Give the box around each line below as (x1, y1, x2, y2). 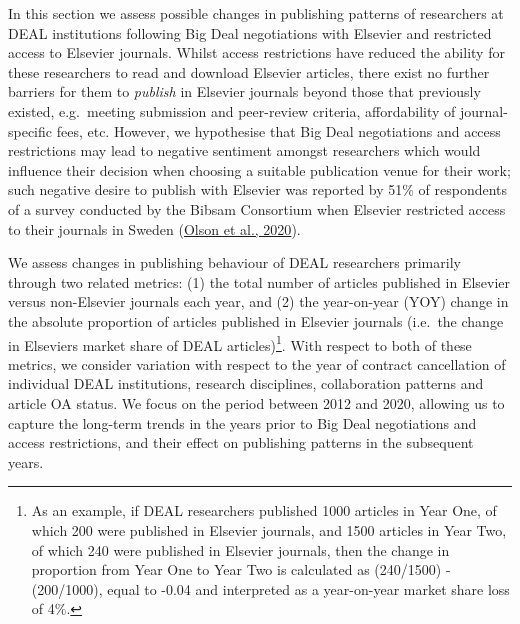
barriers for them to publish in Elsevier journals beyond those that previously (8, 81, 481, 102)
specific (8, 120, 53, 141)
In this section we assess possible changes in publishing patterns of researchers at (8, 3, 504, 23)
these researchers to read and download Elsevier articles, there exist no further (8, 61, 490, 82)
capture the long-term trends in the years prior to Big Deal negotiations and (8, 412, 477, 433)
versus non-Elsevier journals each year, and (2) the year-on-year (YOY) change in (8, 291, 509, 312)
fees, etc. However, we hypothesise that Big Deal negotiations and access (56, 120, 501, 141)
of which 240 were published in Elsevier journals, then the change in (31, 539, 450, 560)
